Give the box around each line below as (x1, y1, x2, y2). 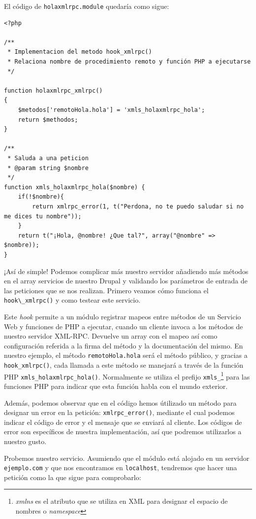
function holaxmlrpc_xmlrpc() (4, 87, 103, 94)
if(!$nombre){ (18, 193, 64, 201)
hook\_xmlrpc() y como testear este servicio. (4, 295, 141, 305)
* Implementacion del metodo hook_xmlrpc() (7, 48, 152, 56)
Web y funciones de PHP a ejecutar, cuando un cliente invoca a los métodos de (4, 321, 243, 331)
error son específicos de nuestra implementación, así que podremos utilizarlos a (4, 426, 242, 437)
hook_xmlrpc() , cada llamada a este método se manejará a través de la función (4, 359, 244, 370)
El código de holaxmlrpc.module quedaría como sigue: (4, 1, 169, 11)
